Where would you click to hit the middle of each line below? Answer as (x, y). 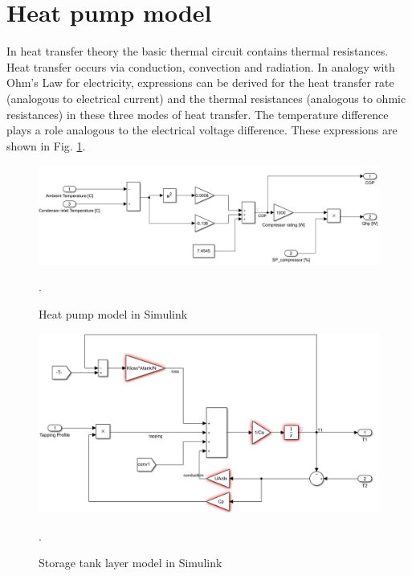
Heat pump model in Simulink (113, 313)
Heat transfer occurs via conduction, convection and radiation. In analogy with (201, 66)
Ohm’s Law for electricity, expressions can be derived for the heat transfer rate (200, 82)
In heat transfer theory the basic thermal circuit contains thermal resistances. (198, 51)
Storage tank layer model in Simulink (131, 563)
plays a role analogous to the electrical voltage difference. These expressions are (202, 130)
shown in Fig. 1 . (46, 145)
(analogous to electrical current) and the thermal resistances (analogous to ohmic (206, 98)
